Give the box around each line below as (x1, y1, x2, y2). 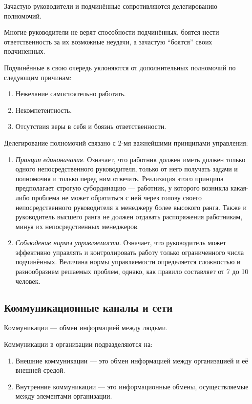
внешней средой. (15, 365, 65, 375)
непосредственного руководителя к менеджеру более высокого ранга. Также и (15, 202, 247, 212)
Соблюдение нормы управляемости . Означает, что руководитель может (15, 237, 226, 248)
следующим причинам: (4, 72, 72, 82)
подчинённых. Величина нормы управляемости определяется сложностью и (15, 256, 241, 267)
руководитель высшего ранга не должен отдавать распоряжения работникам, (15, 212, 243, 222)
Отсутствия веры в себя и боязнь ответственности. (15, 121, 167, 131)
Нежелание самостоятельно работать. (15, 88, 126, 99)
